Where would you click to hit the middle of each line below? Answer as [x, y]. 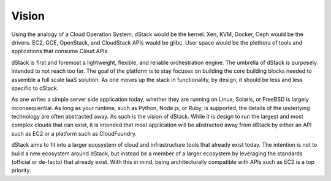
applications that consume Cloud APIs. [60, 51]
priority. [21, 171]
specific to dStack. [35, 88]
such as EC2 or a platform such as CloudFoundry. [74, 133]
